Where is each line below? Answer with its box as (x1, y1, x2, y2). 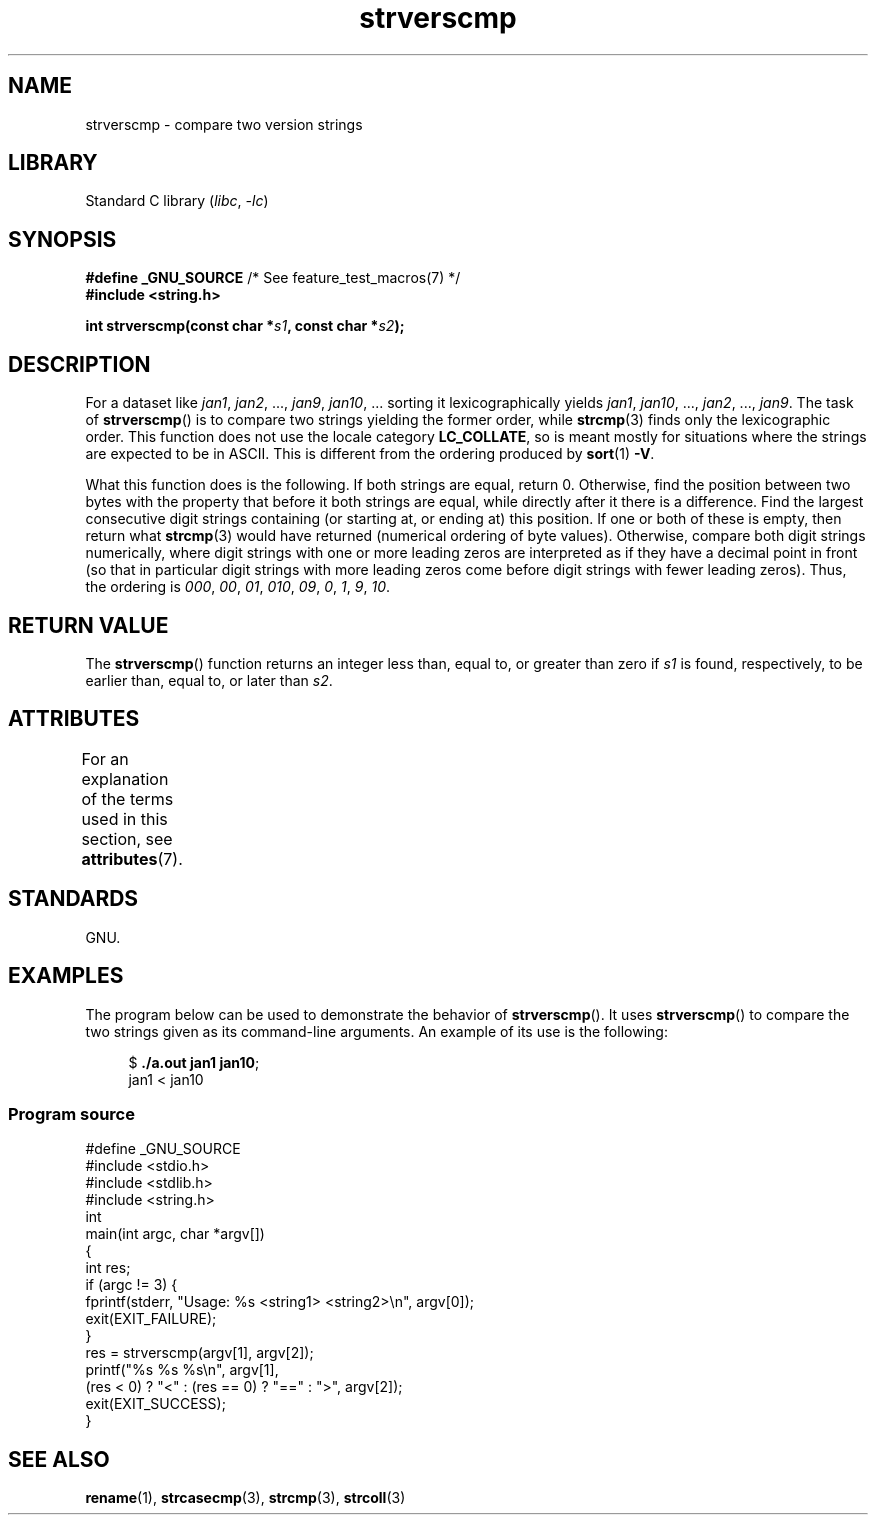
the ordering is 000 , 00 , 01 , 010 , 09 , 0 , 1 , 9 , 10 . (85, 578, 391, 596)
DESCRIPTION (8, 351, 151, 377)
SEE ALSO (8, 1446, 110, 1472)
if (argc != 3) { (85, 1276, 178, 1294)
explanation (81, 768, 169, 789)
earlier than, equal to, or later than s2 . (85, 671, 333, 689)
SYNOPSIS (8, 226, 117, 252)
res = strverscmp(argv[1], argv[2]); (85, 1344, 314, 1362)
